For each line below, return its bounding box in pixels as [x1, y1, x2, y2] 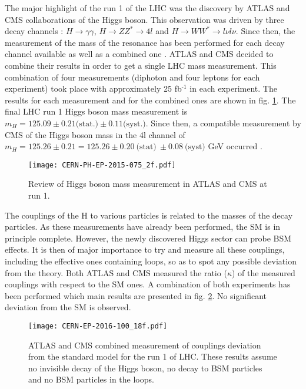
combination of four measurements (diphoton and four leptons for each [5, 71, 260, 83]
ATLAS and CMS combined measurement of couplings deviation [28, 338, 261, 351]
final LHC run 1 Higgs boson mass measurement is [5, 105, 188, 118]
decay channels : [5, 25, 64, 37]
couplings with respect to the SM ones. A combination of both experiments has [5, 278, 291, 290]
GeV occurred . [208, 140, 262, 152]
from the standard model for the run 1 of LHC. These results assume [28, 350, 277, 363]
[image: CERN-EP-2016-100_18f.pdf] [28, 321, 168, 330]
